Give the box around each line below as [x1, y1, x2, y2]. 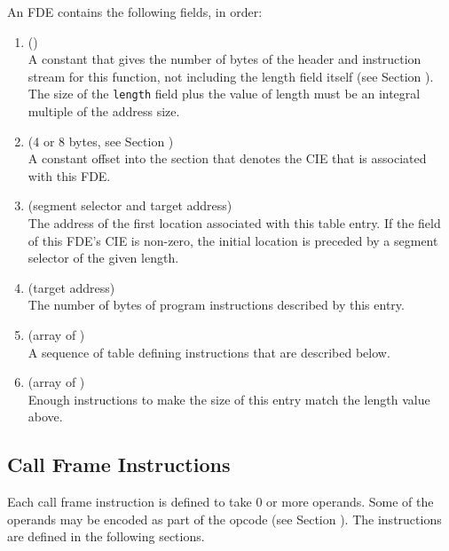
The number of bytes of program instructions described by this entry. [28, 295, 405, 314]
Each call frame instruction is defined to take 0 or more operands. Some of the [7, 492, 434, 511]
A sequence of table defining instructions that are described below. [28, 342, 390, 361]
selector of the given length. [28, 248, 179, 267]
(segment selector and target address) [28, 196, 232, 215]
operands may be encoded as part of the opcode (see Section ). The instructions [7, 509, 442, 528]
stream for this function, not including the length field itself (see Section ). [28, 67, 434, 85]
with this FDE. [28, 166, 111, 185]
